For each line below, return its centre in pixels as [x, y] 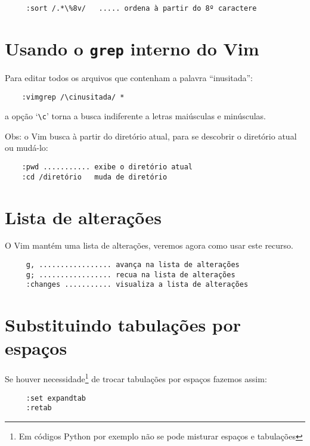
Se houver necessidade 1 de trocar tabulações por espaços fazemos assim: [136, 378]
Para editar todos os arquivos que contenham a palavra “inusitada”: [129, 77]
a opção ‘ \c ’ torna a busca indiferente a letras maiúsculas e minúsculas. [135, 116]
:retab [39, 408]
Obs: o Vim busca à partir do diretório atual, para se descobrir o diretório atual [151, 136]
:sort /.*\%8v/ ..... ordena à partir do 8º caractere [141, 8]
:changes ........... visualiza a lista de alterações [137, 285]
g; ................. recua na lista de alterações [131, 275]
